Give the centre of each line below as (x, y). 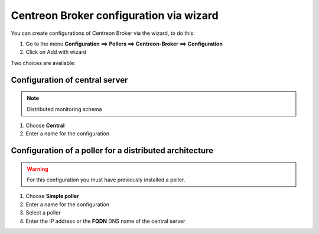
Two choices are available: (43, 63)
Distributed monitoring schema (64, 109)
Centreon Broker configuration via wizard (115, 15)
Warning (38, 169)
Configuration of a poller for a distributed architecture (112, 151)
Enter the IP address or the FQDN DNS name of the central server (105, 221)
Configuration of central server (69, 80)
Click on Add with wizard (56, 52)
